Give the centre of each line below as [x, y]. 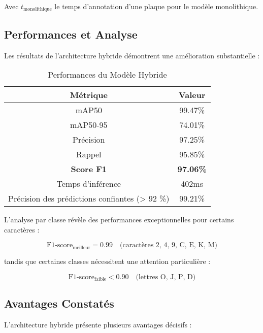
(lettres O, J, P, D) [166, 277]
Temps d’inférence [89, 184]
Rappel [89, 154]
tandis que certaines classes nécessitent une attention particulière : [107, 261]
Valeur [192, 95]
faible [101, 279]
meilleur [81, 247]
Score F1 [89, 169]
